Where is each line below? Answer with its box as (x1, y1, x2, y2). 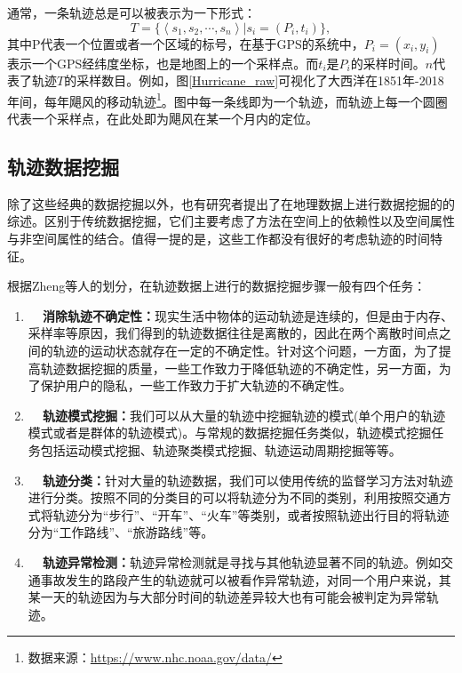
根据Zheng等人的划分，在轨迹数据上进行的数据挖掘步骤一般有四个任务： (7, 276, 426, 295)
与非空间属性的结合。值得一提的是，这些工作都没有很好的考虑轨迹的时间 (7, 229, 430, 248)
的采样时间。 (350, 53, 426, 72)
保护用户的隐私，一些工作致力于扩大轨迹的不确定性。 (40, 376, 352, 395)
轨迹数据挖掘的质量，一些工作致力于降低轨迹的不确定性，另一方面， (40, 358, 439, 377)
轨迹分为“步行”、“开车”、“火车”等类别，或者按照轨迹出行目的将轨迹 (52, 505, 450, 524)
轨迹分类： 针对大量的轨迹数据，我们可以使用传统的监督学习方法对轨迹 (42, 470, 453, 489)
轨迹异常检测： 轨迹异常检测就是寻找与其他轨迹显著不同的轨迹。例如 (42, 552, 441, 571)
